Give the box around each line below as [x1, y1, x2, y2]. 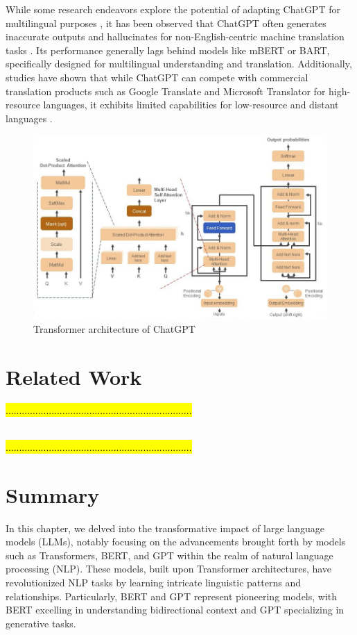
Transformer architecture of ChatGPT [33, 321, 195, 336]
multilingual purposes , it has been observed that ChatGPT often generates [6, 15, 326, 30]
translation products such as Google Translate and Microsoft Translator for [6, 83, 326, 98]
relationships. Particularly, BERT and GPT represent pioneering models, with [6, 588, 338, 603]
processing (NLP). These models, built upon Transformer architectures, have [6, 561, 332, 576]
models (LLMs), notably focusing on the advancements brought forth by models [6, 534, 346, 549]
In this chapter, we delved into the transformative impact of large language [6, 520, 324, 535]
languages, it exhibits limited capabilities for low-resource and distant [43, 97, 339, 112]
